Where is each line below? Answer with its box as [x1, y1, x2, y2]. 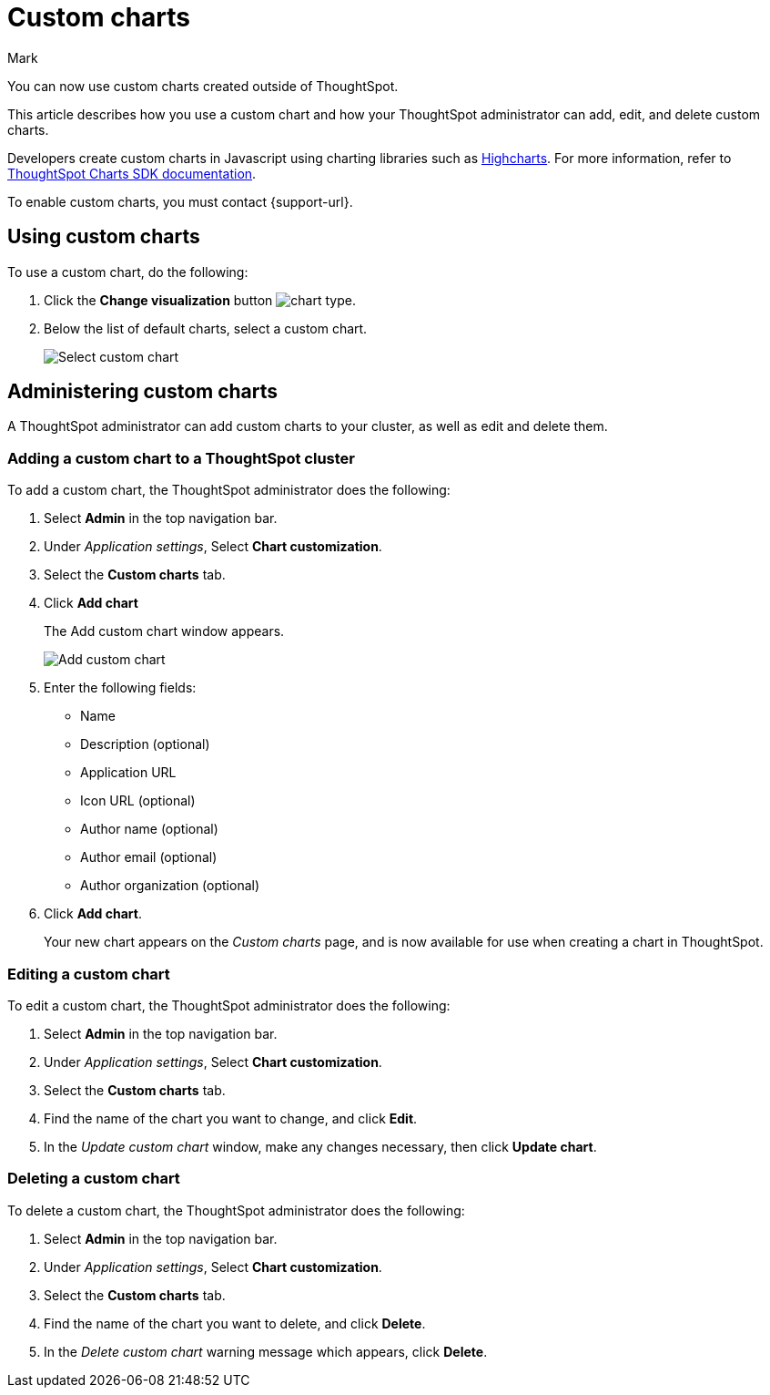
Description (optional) [80, 736, 210, 753]
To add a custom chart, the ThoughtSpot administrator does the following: [7, 482, 451, 498]
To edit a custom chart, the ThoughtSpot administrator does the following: [7, 997, 451, 1013]
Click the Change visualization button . [44, 292, 356, 308]
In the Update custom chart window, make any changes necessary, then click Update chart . [44, 1138, 597, 1154]
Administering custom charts [7, 380, 279, 404]
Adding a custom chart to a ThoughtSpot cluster [7, 448, 355, 467]
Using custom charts [7, 225, 200, 249]
